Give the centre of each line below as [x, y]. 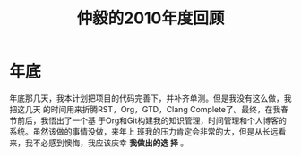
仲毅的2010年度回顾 [150, 18]
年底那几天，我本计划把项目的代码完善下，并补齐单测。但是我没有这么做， [146, 98]
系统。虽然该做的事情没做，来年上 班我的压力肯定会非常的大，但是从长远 [144, 131]
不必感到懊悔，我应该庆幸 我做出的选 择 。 [111, 143]
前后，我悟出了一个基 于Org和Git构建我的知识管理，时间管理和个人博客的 [151, 120]
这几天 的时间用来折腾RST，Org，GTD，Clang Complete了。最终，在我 [149, 109]
